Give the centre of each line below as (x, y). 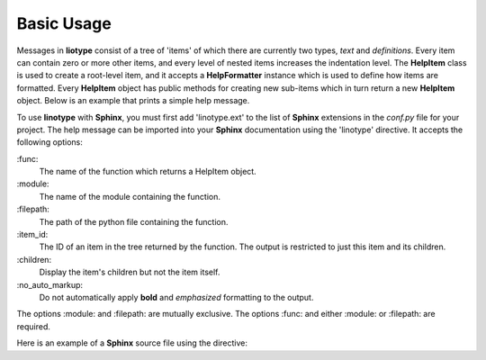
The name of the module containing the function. (130, 196)
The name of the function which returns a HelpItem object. (148, 172)
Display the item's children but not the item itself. (130, 272)
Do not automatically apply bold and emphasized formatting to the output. (176, 297)
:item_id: (32, 235)
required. (34, 326)
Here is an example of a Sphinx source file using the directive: (132, 343)
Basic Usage (64, 23)
